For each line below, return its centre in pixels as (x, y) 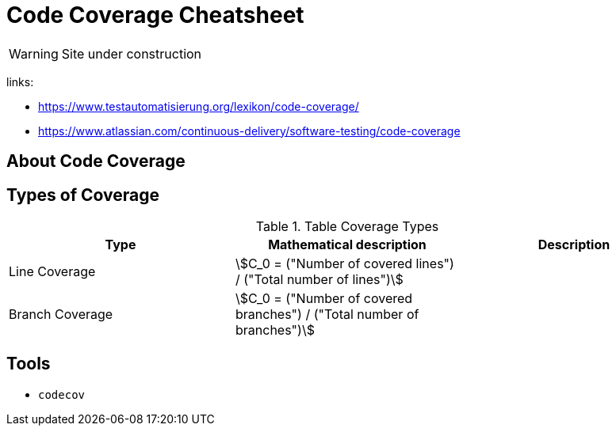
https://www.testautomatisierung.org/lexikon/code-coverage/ (199, 106)
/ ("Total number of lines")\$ (319, 280)
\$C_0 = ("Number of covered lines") (344, 264)
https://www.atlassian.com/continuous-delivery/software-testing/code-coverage (249, 131)
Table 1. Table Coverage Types (347, 227)
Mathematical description (347, 245)
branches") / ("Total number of (327, 315)
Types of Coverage (83, 195)
